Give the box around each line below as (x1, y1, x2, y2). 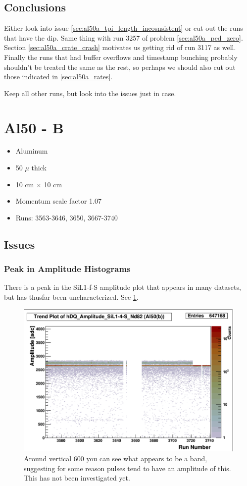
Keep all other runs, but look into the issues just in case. (4, 88, 176, 98)
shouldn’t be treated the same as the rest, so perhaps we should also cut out (4, 61, 236, 72)
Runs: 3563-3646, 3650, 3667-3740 (15, 212, 118, 222)
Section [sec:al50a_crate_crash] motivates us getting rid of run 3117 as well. (4, 42, 236, 53)
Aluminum (15, 146, 48, 156)
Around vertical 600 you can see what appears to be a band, (24, 453, 207, 464)
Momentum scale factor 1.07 (15, 196, 101, 206)
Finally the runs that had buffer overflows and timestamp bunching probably (4, 52, 238, 62)
